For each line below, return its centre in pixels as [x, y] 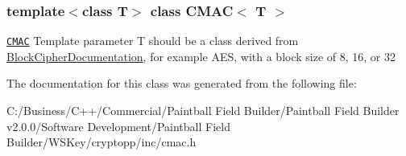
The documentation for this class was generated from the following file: [182, 83]
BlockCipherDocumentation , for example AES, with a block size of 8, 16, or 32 [201, 56]
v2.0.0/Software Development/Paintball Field [118, 126]
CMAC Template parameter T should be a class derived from [153, 41]
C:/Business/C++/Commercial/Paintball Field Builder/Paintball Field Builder [203, 111]
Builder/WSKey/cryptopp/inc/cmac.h [101, 142]
